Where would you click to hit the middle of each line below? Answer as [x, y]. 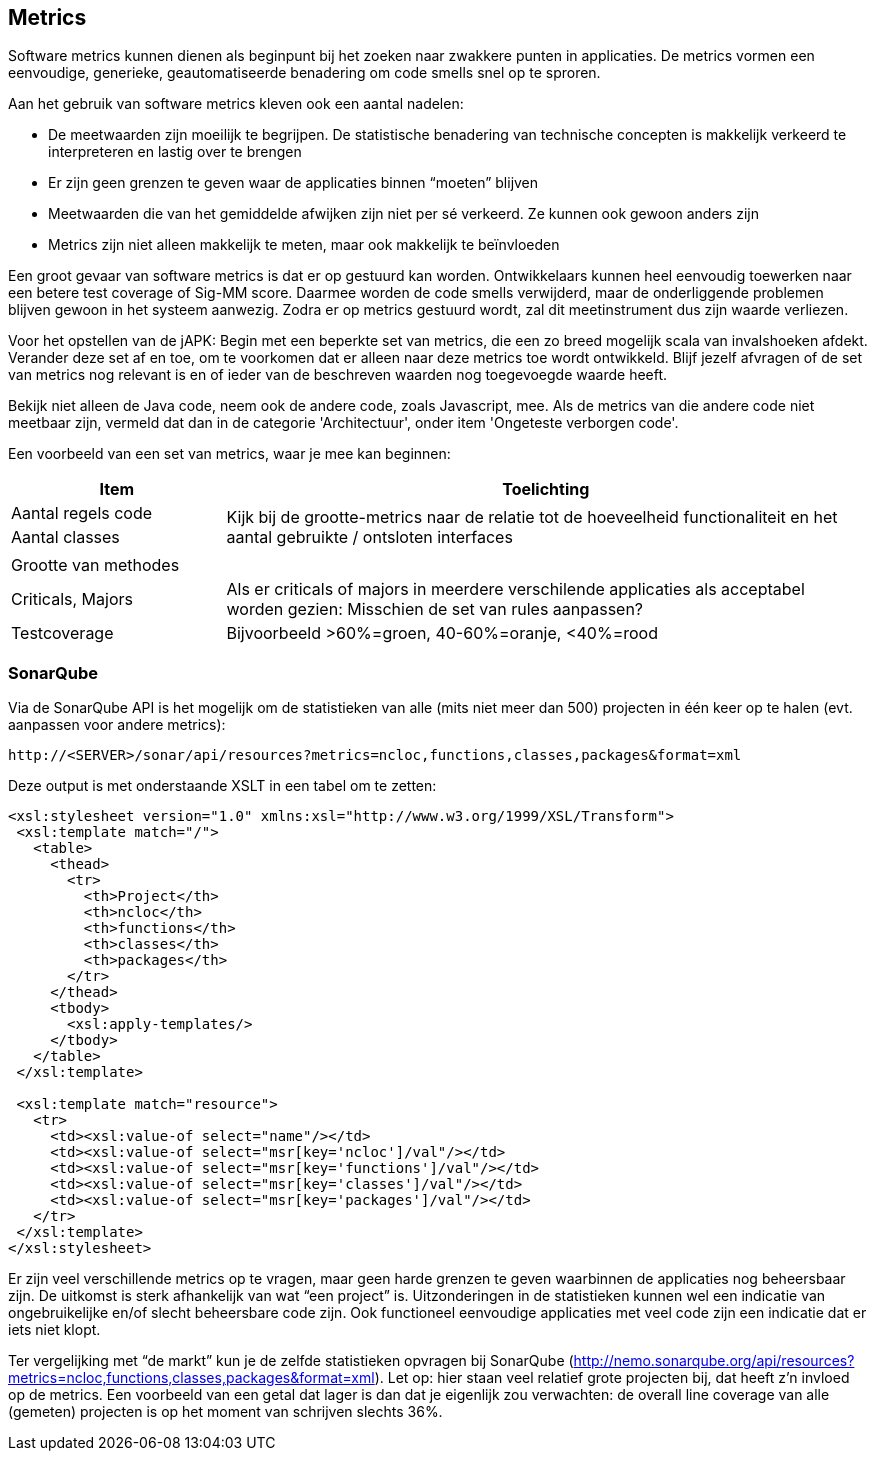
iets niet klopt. [54, 1330]
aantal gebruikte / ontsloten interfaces [369, 537]
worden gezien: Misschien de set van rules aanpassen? [435, 609]
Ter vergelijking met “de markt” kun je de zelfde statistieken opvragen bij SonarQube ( [291, 1361]
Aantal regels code [82, 513]
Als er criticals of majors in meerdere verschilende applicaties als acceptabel [515, 589]
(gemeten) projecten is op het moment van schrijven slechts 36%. [225, 1412]
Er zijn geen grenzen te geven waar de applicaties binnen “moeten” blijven [293, 183]
